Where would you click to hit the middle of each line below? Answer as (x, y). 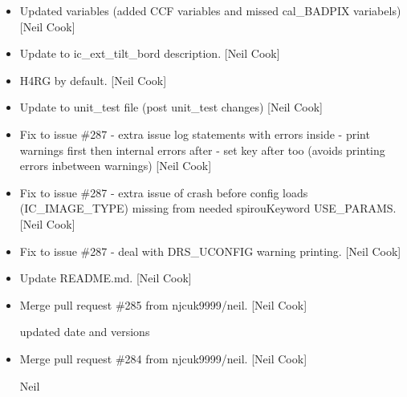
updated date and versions (85, 332)
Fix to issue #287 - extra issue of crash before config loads (164, 192)
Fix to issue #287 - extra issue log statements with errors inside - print (195, 134)
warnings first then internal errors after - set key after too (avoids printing (202, 150)
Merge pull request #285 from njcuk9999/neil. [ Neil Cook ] (163, 304)
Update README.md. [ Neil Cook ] (106, 278)
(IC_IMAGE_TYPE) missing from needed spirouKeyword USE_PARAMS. (208, 208)
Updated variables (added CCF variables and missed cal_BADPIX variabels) (210, 10)
